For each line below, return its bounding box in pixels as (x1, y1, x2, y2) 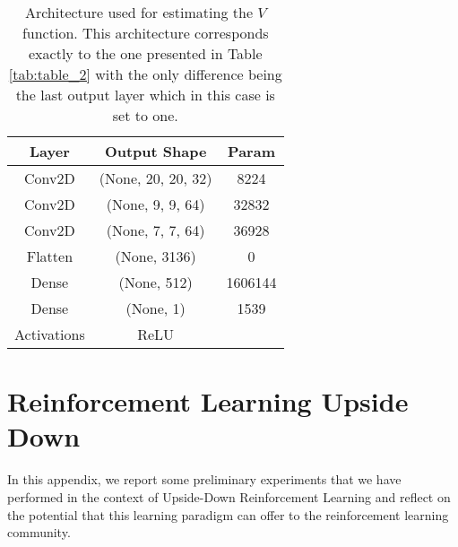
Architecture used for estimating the (24, 2, 253, 22)
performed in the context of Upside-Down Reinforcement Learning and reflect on (7, 487, 451, 506)
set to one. (112, 105, 178, 126)
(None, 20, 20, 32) (99, 168, 212, 188)
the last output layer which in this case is (15, 84, 275, 105)
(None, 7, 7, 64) (106, 220, 205, 240)
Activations (14, 324, 85, 344)
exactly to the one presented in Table (29, 43, 263, 64)
